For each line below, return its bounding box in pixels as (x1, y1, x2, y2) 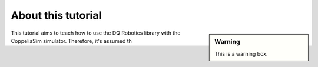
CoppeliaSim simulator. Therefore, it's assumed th (11, 37, 132, 44)
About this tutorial (11, 9, 102, 22)
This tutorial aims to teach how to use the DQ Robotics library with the (11, 29, 181, 36)
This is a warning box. (214, 50, 268, 57)
